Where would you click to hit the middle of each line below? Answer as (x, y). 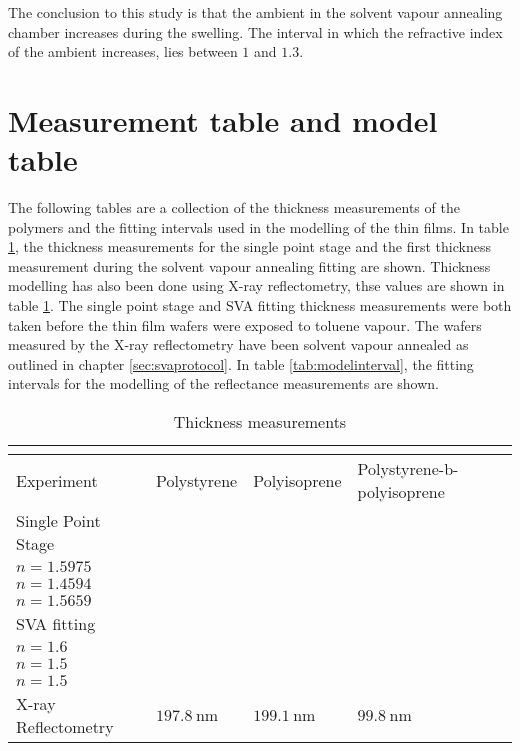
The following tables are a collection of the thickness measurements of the (234, 207)
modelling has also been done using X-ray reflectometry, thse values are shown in (256, 285)
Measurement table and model (223, 119)
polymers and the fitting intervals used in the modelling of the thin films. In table (258, 226)
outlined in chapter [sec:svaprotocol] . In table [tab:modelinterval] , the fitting (241, 363)
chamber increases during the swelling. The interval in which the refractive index (255, 31)
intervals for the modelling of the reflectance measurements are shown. (223, 383)
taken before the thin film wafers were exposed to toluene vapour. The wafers (245, 324)
